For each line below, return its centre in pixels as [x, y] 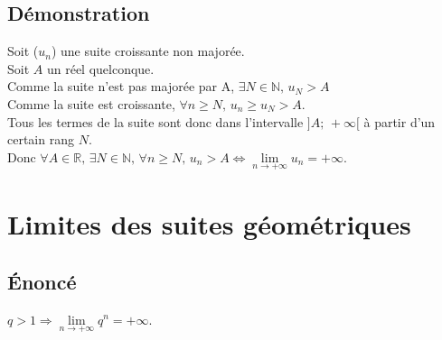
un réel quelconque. [100, 68]
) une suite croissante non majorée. [148, 51]
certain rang [41, 139]
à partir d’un [400, 121]
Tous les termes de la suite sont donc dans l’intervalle [155, 121]
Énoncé [42, 281]
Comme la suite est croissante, [91, 103]
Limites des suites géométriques [209, 224]
